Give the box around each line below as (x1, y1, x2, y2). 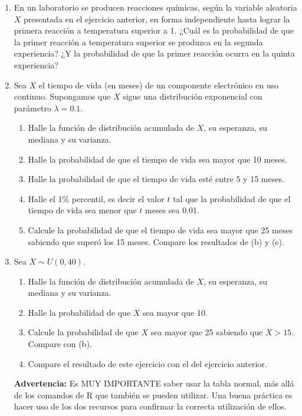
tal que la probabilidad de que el (173, 192, 291, 204)
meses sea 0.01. (145, 204, 200, 216)
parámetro (14, 101, 51, 114)
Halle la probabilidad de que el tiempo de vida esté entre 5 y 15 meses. (28, 173, 284, 185)
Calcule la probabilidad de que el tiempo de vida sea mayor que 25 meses (28, 223, 293, 236)
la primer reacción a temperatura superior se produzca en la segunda (14, 35, 263, 48)
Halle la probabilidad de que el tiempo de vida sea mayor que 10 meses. (28, 153, 287, 165)
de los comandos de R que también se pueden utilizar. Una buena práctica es (14, 388, 293, 401)
